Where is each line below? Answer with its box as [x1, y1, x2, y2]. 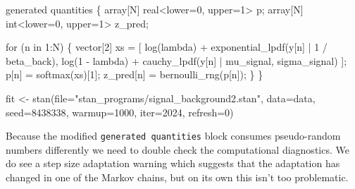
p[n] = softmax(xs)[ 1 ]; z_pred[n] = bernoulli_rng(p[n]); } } [6, 67, 263, 82]
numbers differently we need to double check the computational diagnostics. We [6, 142, 349, 157]
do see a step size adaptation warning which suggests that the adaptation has [6, 156, 340, 171]
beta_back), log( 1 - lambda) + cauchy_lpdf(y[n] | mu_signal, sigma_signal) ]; [6, 53, 347, 68]
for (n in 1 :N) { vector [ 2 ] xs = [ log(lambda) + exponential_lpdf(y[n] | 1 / [6, 39, 328, 54]
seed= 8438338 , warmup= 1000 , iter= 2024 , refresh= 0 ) [6, 104, 234, 119]
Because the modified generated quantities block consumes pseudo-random [6, 128, 341, 143]
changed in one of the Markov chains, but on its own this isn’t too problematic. [6, 170, 349, 184]
